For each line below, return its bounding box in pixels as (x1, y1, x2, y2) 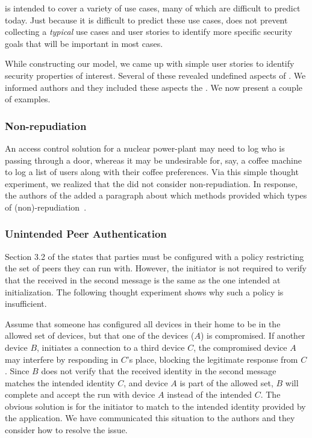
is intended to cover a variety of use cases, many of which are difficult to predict (5, 2, 301, 14)
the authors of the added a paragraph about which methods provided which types (5, 189, 307, 202)
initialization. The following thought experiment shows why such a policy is (5, 285, 284, 298)
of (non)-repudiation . (5, 200, 87, 213)
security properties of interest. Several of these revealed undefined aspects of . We (5, 69, 306, 81)
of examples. (5, 93, 51, 105)
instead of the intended (167, 388, 252, 401)
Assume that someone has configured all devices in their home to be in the (5, 317, 281, 330)
